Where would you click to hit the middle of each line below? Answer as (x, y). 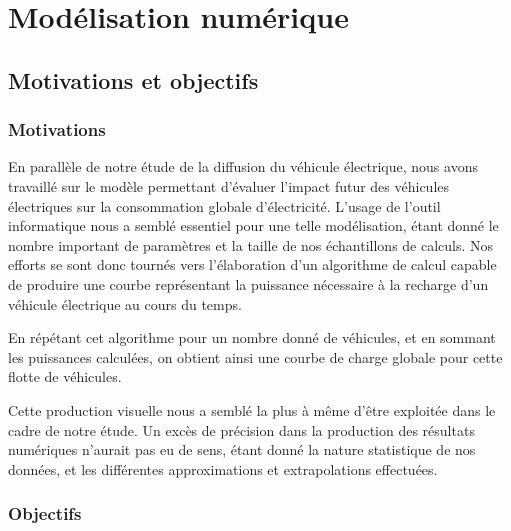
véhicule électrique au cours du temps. (125, 303)
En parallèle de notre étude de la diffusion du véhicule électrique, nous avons (243, 166)
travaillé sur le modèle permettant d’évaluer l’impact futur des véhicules (229, 185)
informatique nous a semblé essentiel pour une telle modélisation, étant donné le (253, 225)
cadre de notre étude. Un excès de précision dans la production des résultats (241, 429)
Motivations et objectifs (133, 79)
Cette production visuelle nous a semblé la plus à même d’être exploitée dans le (252, 409)
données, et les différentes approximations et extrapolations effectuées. (223, 468)
